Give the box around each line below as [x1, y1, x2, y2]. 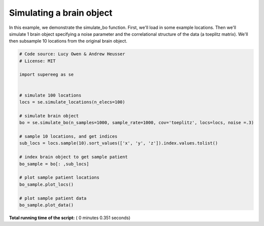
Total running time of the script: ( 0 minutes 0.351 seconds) [9, 215, 131, 221]
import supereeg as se [19, 72, 74, 77]
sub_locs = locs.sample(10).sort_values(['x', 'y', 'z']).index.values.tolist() [19, 140, 218, 146]
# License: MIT [19, 58, 56, 64]
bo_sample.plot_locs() [19, 181, 74, 187]
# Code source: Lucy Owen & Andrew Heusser [19, 51, 126, 57]
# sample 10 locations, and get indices [19, 134, 117, 139]
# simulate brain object [19, 113, 79, 119]
